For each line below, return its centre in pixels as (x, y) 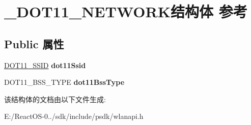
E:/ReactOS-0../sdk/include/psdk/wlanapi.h (74, 116)
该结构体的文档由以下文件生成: (55, 99)
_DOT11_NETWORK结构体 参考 (126, 11)
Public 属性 (34, 43)
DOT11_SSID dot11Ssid (45, 65)
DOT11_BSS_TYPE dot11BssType (64, 82)
